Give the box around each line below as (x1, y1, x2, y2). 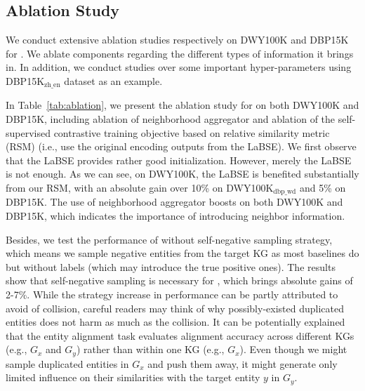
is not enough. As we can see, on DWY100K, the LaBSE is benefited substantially (6, 166, 359, 181)
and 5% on (299, 180, 346, 194)
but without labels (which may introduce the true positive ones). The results (6, 259, 336, 274)
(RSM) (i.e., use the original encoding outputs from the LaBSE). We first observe (6, 139, 357, 154)
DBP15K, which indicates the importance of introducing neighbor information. (6, 208, 345, 223)
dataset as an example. (64, 73, 163, 88)
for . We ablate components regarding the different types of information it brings (6, 46, 354, 60)
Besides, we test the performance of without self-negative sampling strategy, (6, 232, 333, 246)
